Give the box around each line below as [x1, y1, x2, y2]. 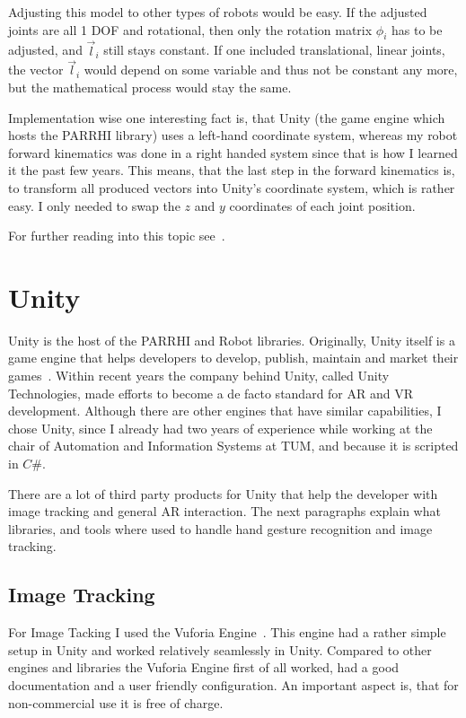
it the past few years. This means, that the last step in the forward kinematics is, [8, 161, 455, 179]
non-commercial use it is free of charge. [8, 693, 224, 712]
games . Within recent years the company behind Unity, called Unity [8, 366, 390, 385]
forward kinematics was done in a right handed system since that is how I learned [8, 143, 458, 162]
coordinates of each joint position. [229, 196, 416, 215]
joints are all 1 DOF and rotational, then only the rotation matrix [8, 20, 373, 39]
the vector [8, 60, 64, 79]
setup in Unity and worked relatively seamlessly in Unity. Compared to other [8, 640, 432, 659]
